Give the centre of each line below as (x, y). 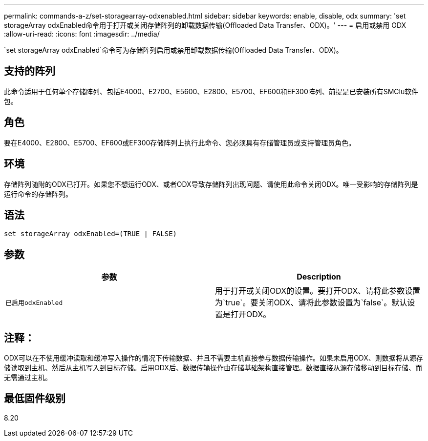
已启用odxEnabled (34, 302)
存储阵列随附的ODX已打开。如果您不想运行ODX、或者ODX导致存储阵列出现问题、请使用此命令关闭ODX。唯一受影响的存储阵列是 (211, 184)
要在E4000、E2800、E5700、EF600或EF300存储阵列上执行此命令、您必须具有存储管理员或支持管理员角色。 (180, 142)
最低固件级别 (35, 399)
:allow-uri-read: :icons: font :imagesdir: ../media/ (82, 34)
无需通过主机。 (28, 378)
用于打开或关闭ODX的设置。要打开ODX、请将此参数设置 (318, 291)
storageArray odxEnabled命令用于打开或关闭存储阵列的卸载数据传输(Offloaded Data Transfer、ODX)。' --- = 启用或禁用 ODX (205, 25)
